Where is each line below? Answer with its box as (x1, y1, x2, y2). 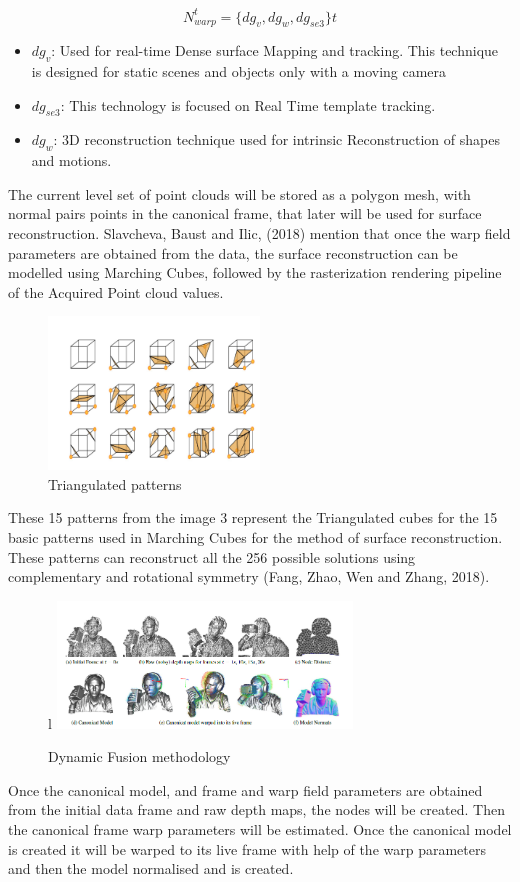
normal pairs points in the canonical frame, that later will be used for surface (8, 203, 482, 224)
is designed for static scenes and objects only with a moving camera (31, 61, 447, 82)
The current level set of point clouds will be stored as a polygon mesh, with (8, 183, 471, 204)
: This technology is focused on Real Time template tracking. (60, 94, 436, 115)
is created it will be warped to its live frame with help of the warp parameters (8, 838, 486, 859)
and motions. (31, 150, 112, 171)
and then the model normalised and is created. (8, 858, 294, 879)
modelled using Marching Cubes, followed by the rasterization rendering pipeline (8, 262, 502, 283)
